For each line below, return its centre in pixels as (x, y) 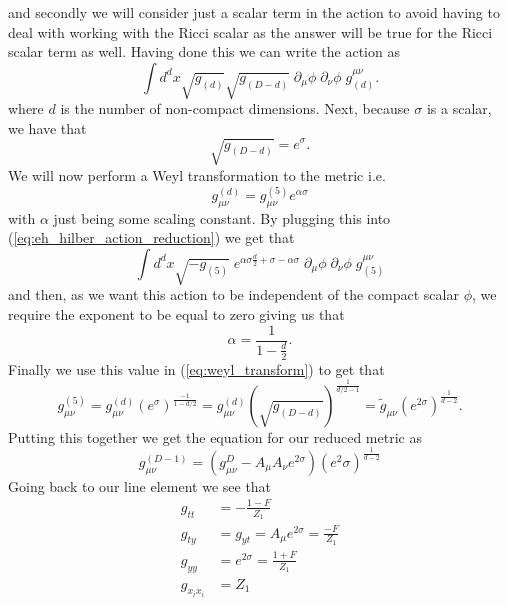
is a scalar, (459, 108)
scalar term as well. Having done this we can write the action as (204, 51)
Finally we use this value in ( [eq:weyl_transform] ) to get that (196, 368)
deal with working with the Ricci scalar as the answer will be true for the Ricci (250, 31)
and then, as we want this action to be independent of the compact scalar (233, 294)
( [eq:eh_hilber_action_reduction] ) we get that (151, 237)
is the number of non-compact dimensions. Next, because (235, 108)
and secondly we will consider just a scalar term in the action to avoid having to (254, 12)
